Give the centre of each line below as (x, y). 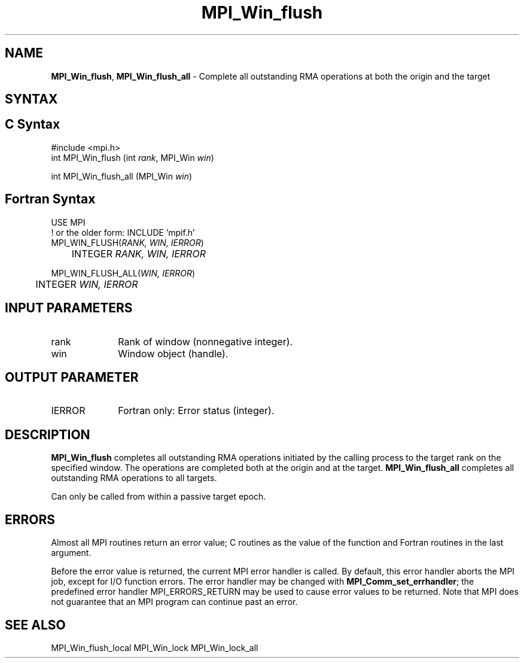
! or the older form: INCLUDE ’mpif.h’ (123, 232)
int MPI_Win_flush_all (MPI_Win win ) (122, 176)
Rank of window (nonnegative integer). (205, 341)
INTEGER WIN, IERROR (87, 284)
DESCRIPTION (48, 434)
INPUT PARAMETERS (69, 308)
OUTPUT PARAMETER (72, 377)
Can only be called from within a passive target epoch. (159, 497)
